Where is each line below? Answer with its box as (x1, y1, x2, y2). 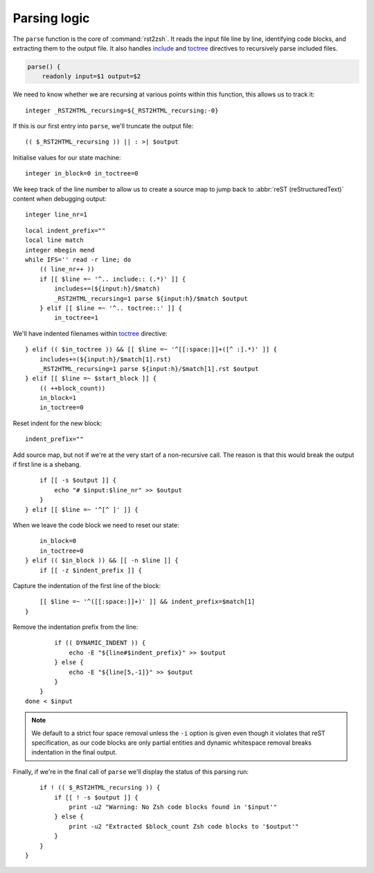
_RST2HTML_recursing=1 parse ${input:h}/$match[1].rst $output (39, 365, 259, 372)
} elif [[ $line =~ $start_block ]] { (25, 374, 157, 383)
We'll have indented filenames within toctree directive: (12, 329, 168, 338)
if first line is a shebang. (12, 460, 82, 469)
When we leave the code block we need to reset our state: (12, 521, 179, 529)
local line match (25, 236, 84, 244)
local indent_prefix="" (25, 226, 106, 234)
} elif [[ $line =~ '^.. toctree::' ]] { (39, 304, 183, 312)
